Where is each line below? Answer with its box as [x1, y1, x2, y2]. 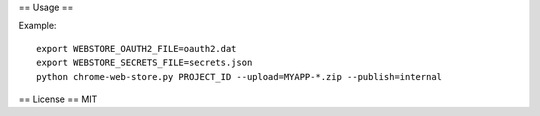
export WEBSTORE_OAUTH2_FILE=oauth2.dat [36, 43, 237, 54]
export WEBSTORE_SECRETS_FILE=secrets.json [36, 57, 253, 69]
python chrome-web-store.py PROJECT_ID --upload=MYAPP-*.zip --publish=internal [36, 71, 443, 82]
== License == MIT [18, 93, 98, 105]
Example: [18, 20, 57, 32]
